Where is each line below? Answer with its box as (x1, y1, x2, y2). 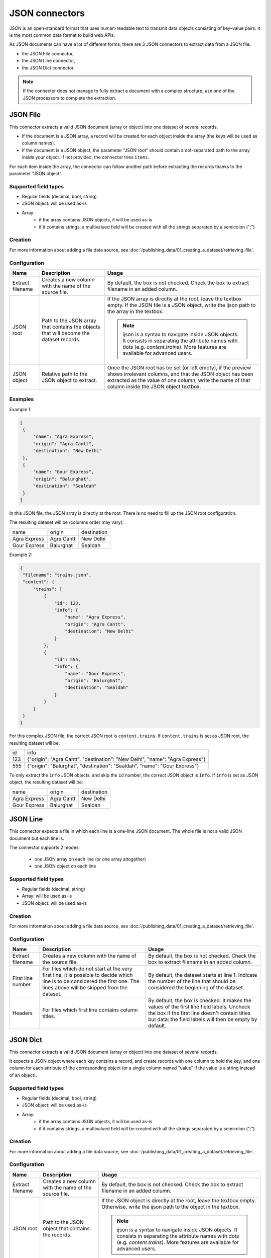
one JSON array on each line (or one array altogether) (34, 856, 146, 862)
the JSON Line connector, (22, 58, 75, 64)
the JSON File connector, (22, 50, 74, 56)
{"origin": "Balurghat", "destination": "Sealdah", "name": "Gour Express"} (27, 762, 199, 769)
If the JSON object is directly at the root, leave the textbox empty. (101, 1197, 256, 1204)
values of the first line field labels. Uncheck (148, 1003, 250, 1010)
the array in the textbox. (107, 307, 164, 314)
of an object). (9, 1072, 37, 1078)
